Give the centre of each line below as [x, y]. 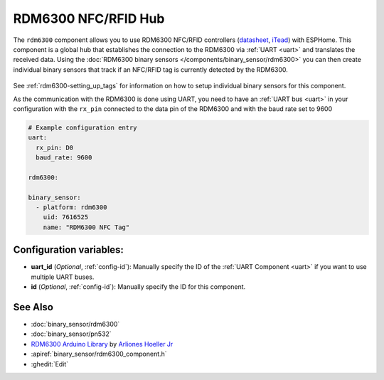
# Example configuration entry [83, 127]
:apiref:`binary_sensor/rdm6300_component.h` [99, 354]
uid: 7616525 [66, 217]
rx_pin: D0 [55, 147]
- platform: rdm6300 [71, 207]
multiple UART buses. [63, 277]
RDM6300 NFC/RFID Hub [89, 19]
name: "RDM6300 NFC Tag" [86, 227]
